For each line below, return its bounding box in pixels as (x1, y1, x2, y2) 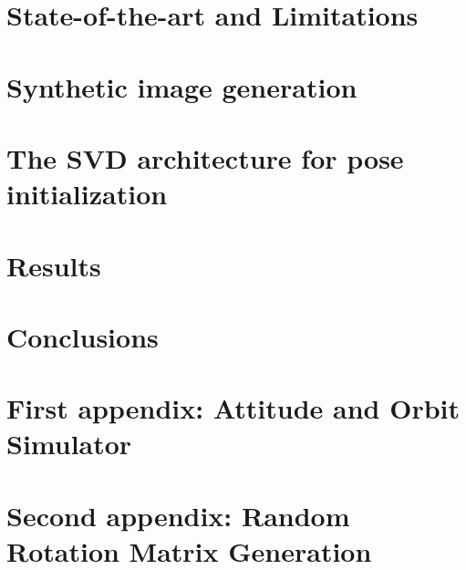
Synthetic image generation (6, 67, 357, 105)
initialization (6, 175, 168, 212)
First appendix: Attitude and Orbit (6, 389, 461, 427)
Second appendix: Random (6, 496, 350, 534)
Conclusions (6, 317, 159, 355)
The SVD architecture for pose (6, 139, 404, 176)
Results (6, 246, 101, 284)
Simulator (6, 425, 132, 462)
